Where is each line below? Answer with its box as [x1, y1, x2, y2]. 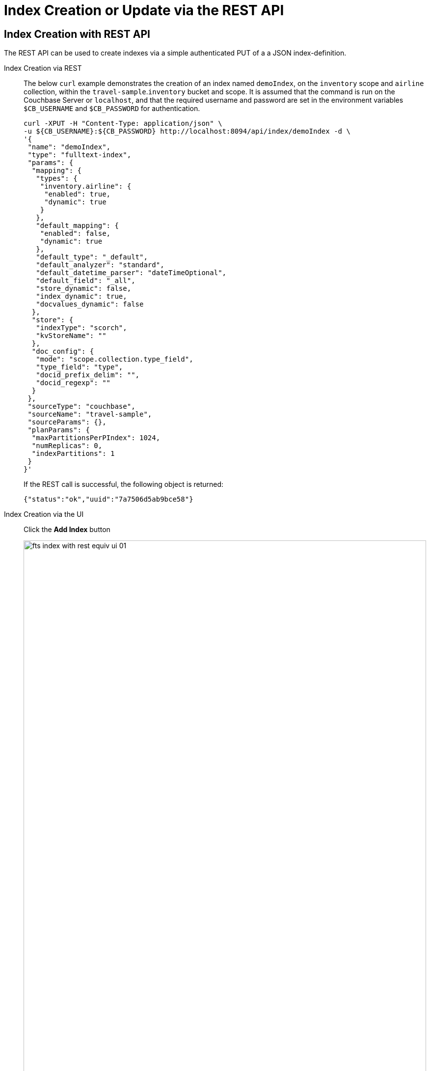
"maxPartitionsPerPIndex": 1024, [31, 434, 161, 442]
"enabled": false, [40, 229, 111, 238]
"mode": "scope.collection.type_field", [36, 355, 193, 364]
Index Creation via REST [4, 64, 82, 73]
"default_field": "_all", [36, 277, 135, 285]
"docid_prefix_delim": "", [36, 371, 140, 379]
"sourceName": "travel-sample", [27, 410, 152, 419]
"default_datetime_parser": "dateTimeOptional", [36, 269, 227, 277]
